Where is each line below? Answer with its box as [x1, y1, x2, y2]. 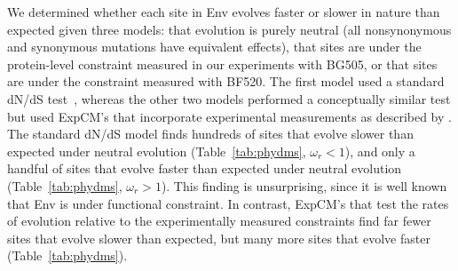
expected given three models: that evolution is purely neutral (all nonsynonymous [7, 20, 452, 38]
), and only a [344, 141, 415, 160]
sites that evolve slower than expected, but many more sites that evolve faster [7, 228, 430, 247]
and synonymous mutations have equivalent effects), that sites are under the [7, 37, 422, 56]
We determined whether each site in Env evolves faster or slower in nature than [7, 3, 440, 20]
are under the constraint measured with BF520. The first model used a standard [7, 72, 445, 91]
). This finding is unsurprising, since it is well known [161, 176, 447, 195]
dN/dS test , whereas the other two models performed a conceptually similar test [7, 89, 451, 108]
